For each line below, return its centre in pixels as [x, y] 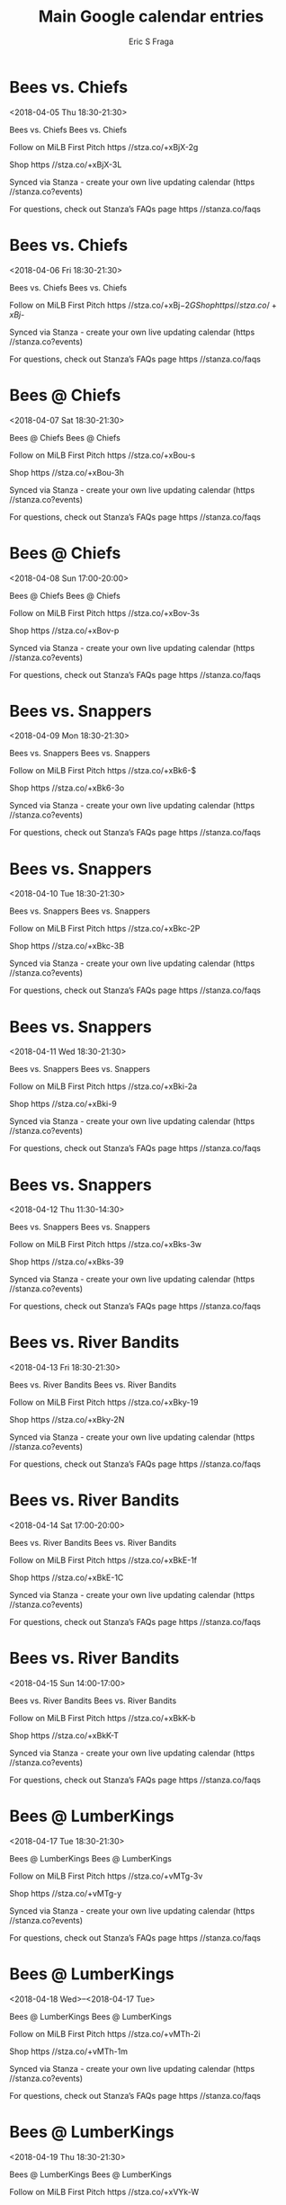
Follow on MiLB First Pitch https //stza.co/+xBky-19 [104, 1402]
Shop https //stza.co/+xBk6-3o [67, 788]
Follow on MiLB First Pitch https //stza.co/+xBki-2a [103, 1086]
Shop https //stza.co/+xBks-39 [67, 1262]
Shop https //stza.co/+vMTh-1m [69, 2051]
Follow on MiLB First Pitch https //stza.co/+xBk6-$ [103, 771]
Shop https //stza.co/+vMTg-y [66, 1893]
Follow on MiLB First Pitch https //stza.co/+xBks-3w [106, 1245]
